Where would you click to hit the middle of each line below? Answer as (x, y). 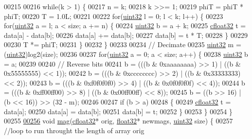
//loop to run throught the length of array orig (74, 130)
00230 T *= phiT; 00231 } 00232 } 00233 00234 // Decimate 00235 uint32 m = (123, 44)
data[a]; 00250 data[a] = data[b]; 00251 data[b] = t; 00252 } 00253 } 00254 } (118, 111)
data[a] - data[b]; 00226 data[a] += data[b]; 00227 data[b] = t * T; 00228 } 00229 (126, 35)
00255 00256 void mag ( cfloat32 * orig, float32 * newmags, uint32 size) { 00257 (118, 121)
